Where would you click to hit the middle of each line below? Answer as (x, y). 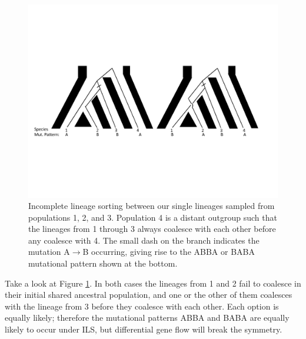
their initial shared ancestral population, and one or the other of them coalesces (149, 295)
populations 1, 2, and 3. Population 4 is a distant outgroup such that (153, 217)
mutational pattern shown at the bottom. (103, 263)
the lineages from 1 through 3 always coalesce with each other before (152, 229)
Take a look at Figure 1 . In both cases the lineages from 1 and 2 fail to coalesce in (153, 283)
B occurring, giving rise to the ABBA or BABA (169, 252)
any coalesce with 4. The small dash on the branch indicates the (144, 240)
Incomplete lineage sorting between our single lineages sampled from (152, 206)
